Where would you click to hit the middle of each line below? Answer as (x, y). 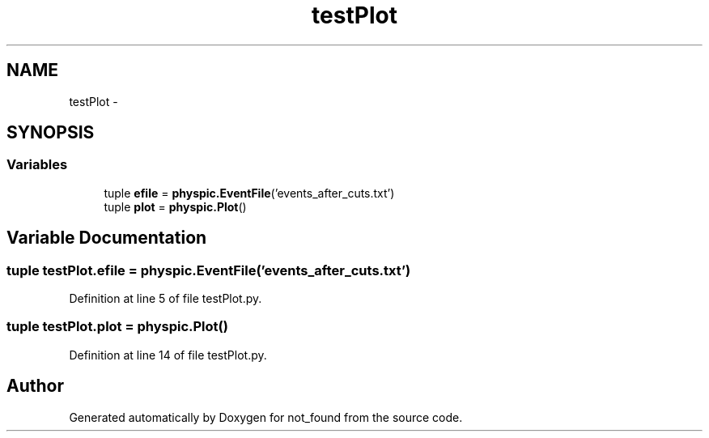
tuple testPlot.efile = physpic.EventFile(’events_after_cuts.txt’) (209, 270)
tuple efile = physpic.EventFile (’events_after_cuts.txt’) (249, 193)
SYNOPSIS (51, 133)
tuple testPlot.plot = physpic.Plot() (117, 327)
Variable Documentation (107, 238)
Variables (37, 165)
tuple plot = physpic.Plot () (175, 206)
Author (35, 386)
